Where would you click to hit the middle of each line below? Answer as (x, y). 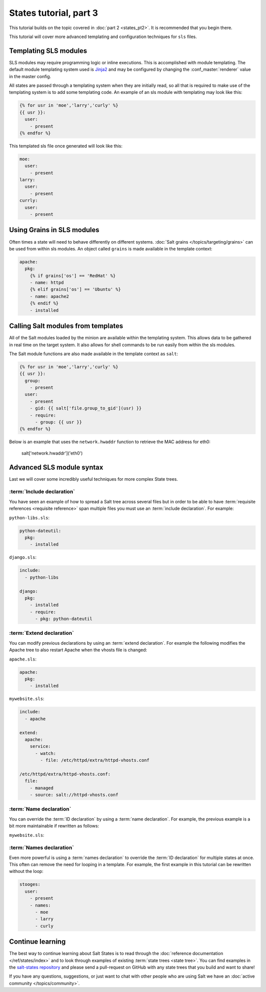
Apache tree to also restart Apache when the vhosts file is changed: (78, 650)
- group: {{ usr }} (59, 422)
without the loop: (26, 871)
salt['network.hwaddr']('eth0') (52, 453)
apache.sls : (23, 659)
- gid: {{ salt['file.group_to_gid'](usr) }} (86, 408)
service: (40, 746)
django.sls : (23, 557)
